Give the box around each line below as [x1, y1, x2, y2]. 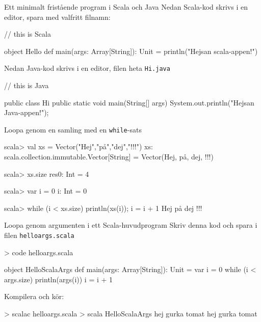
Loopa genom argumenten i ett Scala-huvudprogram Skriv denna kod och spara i [4, 220, 257, 230]
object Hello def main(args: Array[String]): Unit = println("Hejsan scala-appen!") [4, 45, 258, 56]
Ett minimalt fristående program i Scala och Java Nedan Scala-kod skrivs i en [4, 2, 248, 12]
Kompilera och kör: [4, 291, 64, 302]
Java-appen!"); [4, 107, 49, 118]
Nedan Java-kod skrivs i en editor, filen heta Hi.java [4, 63, 170, 73]
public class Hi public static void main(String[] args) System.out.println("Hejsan [4, 97, 254, 108]
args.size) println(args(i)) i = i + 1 [4, 274, 113, 284]
